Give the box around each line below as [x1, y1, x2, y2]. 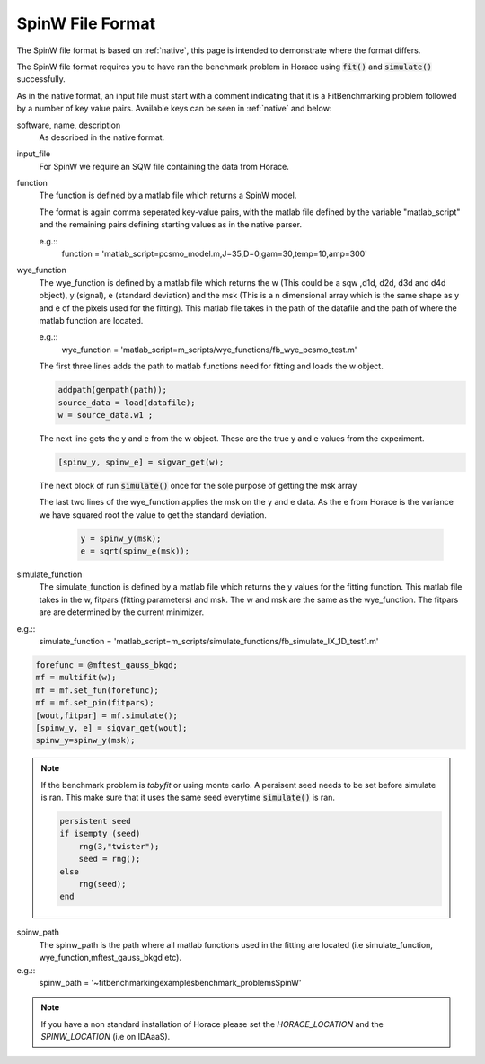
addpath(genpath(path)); [57, 385, 168, 395]
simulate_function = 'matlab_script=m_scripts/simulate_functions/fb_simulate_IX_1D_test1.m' [39, 635, 379, 646]
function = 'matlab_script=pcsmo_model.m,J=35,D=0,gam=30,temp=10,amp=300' [61, 248, 368, 260]
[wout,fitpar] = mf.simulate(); [35, 710, 179, 721]
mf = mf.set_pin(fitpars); [35, 697, 154, 708]
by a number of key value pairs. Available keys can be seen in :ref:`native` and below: [16, 103, 332, 114]
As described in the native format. [39, 131, 165, 143]
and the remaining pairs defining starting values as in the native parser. [39, 219, 303, 230]
